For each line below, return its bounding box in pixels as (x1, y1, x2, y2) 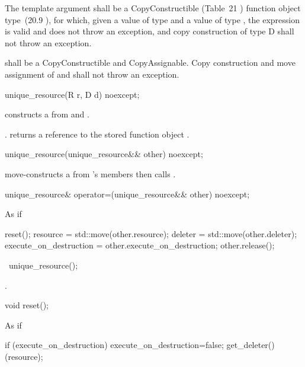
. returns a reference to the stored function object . (5, 127, 190, 140)
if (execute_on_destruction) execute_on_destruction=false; (5, 339, 224, 351)
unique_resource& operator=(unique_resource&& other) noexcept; (5, 187, 250, 200)
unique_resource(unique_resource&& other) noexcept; (5, 148, 203, 160)
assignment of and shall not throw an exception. (5, 68, 179, 80)
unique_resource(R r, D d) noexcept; (5, 88, 140, 100)
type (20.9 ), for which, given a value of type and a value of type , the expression (5, 13, 300, 25)
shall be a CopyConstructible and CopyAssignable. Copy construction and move (5, 56, 296, 69)
